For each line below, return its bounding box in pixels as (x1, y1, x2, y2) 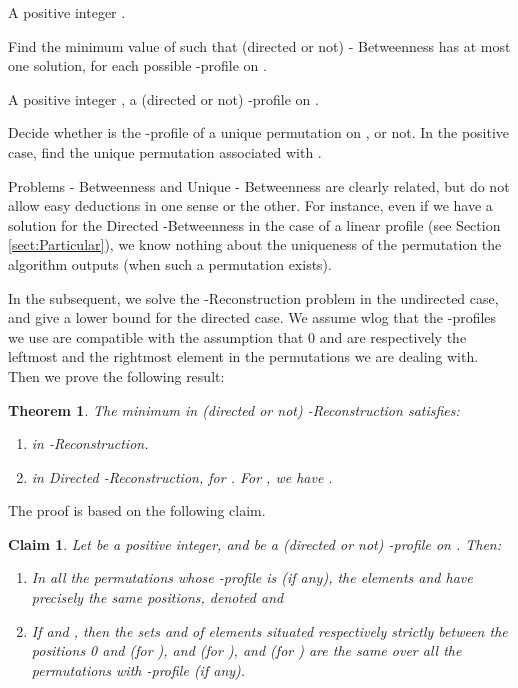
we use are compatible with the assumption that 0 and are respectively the (8, 326, 467, 347)
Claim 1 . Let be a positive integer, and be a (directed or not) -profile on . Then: (8, 533, 502, 554)
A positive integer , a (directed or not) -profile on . (8, 88, 319, 109)
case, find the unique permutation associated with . (8, 141, 322, 162)
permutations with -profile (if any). (31, 659, 246, 680)
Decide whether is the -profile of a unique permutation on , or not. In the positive (8, 122, 510, 143)
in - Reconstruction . (31, 433, 149, 454)
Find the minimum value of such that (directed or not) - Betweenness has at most (8, 35, 511, 56)
